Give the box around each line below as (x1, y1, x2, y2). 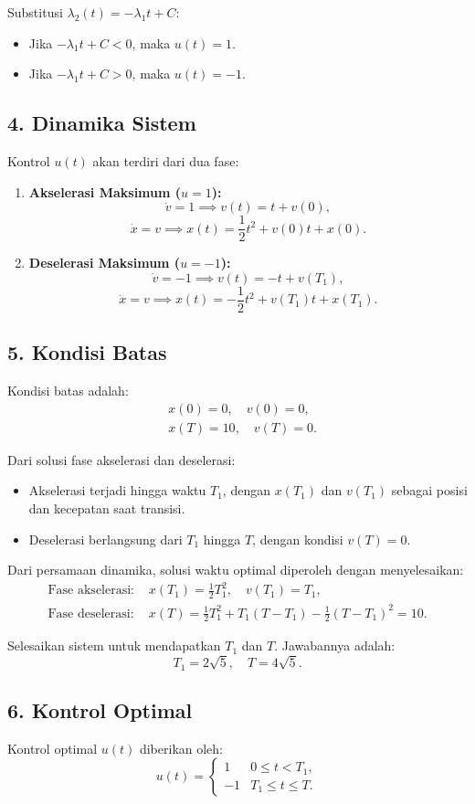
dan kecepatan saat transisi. (28, 498, 185, 517)
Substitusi (7, 3, 63, 21)
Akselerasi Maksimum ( (28, 182, 182, 201)
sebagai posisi (391, 481, 468, 500)
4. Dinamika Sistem (7, 109, 196, 137)
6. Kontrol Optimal (7, 696, 193, 725)
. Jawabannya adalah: (274, 636, 396, 655)
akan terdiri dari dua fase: (92, 151, 239, 170)
